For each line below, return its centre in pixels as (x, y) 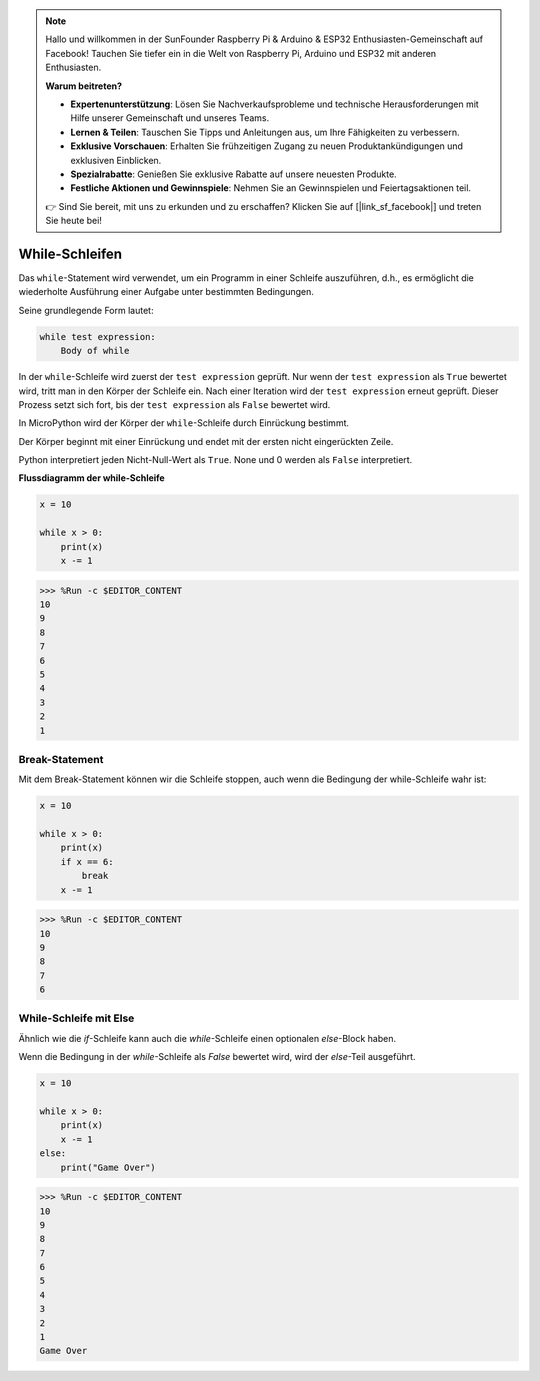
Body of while (95, 351)
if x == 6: (87, 861)
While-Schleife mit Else (76, 1018)
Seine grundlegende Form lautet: (86, 310)
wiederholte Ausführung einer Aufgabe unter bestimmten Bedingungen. (166, 292)
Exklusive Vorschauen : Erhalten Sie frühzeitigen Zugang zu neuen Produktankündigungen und (267, 146)
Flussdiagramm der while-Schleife (91, 478)
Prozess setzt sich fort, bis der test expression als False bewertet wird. (174, 404)
